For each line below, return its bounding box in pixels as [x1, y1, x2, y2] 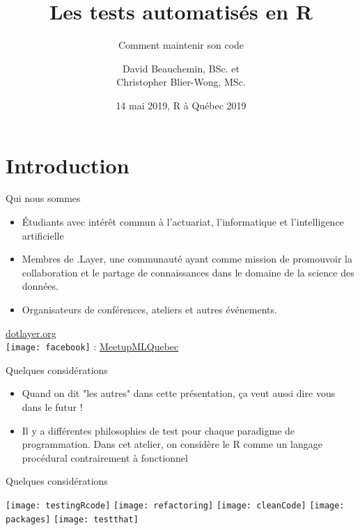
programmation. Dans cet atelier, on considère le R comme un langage [22, 437, 322, 451]
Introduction [6, 150, 130, 179]
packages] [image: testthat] [6, 514, 139, 524]
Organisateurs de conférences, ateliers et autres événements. [22, 302, 277, 316]
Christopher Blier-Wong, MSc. [116, 75, 246, 89]
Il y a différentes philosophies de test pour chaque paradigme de [22, 423, 295, 437]
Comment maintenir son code [118, 38, 244, 52]
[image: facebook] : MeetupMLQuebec [6, 339, 179, 354]
